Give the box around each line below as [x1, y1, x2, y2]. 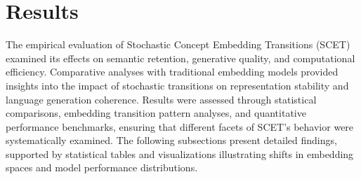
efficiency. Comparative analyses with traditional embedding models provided [6, 64, 339, 79]
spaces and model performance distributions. [6, 160, 198, 175]
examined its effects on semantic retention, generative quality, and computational [6, 50, 355, 65]
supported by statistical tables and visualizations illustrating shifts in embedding [6, 146, 354, 161]
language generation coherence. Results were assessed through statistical [6, 92, 317, 106]
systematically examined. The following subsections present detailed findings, [6, 133, 337, 148]
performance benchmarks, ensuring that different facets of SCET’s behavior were [6, 119, 354, 134]
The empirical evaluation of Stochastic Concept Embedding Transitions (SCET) [6, 37, 350, 52]
